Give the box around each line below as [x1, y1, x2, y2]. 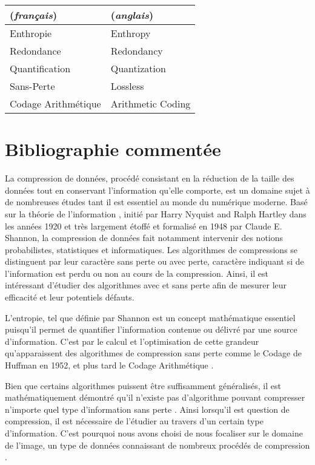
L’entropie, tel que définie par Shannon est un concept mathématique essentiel [5, 311, 296, 324]
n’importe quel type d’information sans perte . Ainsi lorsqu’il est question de [5, 402, 290, 415]
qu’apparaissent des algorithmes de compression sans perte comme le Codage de [5, 347, 302, 359]
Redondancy [110, 44, 163, 58]
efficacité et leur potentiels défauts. [5, 291, 134, 304]
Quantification [10, 61, 71, 75]
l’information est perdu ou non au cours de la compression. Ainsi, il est [5, 266, 269, 279]
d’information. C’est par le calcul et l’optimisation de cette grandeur [5, 334, 259, 347]
